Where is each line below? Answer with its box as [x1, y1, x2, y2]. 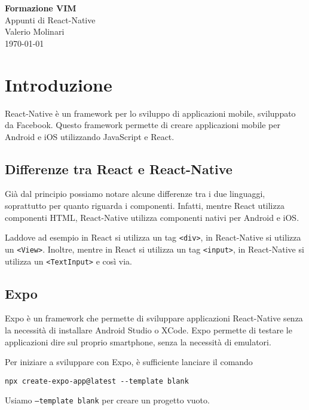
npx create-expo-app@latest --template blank [5, 376, 189, 385]
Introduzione [5, 72, 112, 96]
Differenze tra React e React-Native [5, 159, 232, 178]
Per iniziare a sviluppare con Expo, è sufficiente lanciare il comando [5, 356, 253, 368]
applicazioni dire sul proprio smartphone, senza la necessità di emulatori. [5, 335, 271, 348]
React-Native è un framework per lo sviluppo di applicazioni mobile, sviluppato [5, 107, 296, 119]
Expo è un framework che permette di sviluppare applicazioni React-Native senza [5, 312, 303, 324]
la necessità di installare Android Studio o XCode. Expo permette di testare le [5, 324, 292, 336]
